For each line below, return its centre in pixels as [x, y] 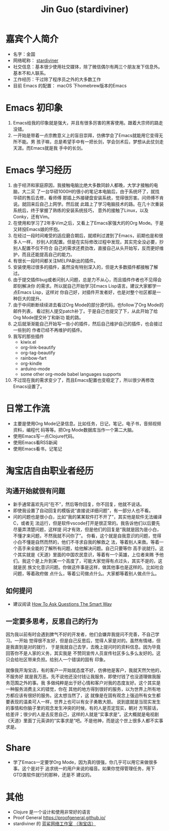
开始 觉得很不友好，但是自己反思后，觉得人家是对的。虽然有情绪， [88, 641]
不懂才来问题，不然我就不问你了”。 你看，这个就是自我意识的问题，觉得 [87, 536]
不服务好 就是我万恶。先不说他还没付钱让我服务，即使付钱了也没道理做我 [81, 677]
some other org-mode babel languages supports [71, 374]
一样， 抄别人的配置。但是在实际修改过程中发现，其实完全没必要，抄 [93, 242]
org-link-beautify [38, 347]
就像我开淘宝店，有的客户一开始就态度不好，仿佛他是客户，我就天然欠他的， [85, 670]
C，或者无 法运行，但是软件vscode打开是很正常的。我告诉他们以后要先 [87, 523]
